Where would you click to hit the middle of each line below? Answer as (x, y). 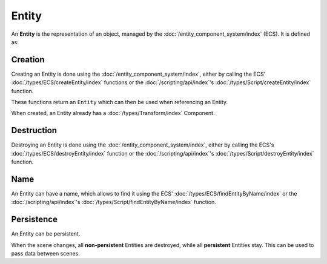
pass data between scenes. (45, 254)
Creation (28, 60)
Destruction (34, 130)
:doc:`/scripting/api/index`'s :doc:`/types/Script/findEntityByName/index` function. (114, 202)
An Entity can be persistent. (46, 234)
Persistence (34, 219)
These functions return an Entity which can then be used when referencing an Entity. (120, 102)
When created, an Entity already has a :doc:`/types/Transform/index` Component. (113, 113)
